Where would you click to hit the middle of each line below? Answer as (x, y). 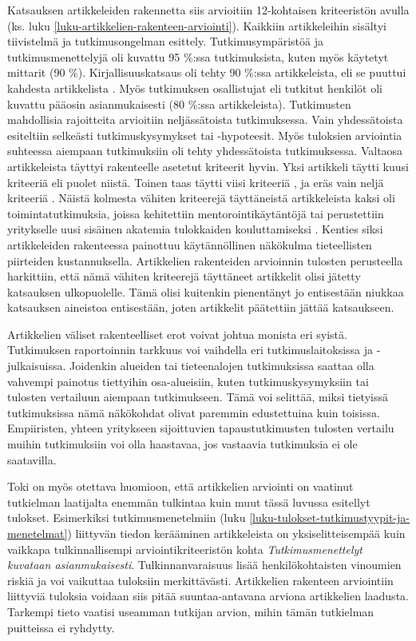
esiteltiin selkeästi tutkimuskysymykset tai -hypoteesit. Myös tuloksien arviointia (205, 135)
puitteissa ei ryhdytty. (61, 627)
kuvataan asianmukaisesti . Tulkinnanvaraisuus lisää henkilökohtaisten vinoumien (204, 565)
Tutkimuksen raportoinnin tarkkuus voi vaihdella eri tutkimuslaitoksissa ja (190, 350)
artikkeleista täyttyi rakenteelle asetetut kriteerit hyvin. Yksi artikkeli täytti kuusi (208, 166)
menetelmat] (38, 533)
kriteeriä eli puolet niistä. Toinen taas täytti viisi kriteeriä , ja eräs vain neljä (196, 182)
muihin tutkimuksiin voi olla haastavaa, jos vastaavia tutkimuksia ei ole (182, 444)
